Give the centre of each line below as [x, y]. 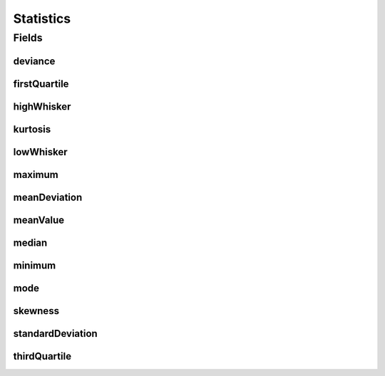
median [30, 242]
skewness [36, 311]
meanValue [38, 220]
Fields [28, 38]
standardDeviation [55, 334]
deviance [34, 61]
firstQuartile [41, 84]
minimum [35, 265]
